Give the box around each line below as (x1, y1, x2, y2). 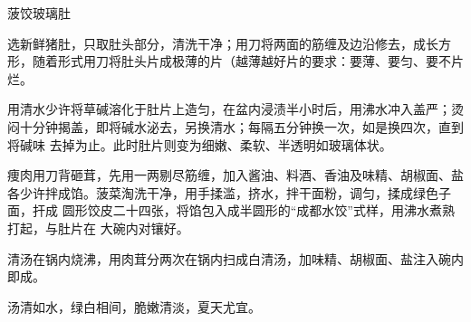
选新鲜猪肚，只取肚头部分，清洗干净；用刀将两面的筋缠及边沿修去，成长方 (7, 33, 451, 52)
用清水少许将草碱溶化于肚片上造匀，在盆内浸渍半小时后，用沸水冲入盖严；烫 (7, 99, 464, 118)
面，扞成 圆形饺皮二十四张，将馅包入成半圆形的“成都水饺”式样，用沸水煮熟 (7, 201, 455, 220)
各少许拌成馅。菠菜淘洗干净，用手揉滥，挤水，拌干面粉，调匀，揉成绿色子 (7, 183, 451, 202)
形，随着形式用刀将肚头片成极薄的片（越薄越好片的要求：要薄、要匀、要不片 (7, 52, 464, 71)
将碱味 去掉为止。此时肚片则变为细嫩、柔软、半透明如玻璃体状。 (7, 135, 392, 154)
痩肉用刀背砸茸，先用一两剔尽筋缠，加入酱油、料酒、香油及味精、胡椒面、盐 (7, 166, 464, 185)
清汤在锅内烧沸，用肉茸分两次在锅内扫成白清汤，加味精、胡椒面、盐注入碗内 (7, 249, 464, 268)
